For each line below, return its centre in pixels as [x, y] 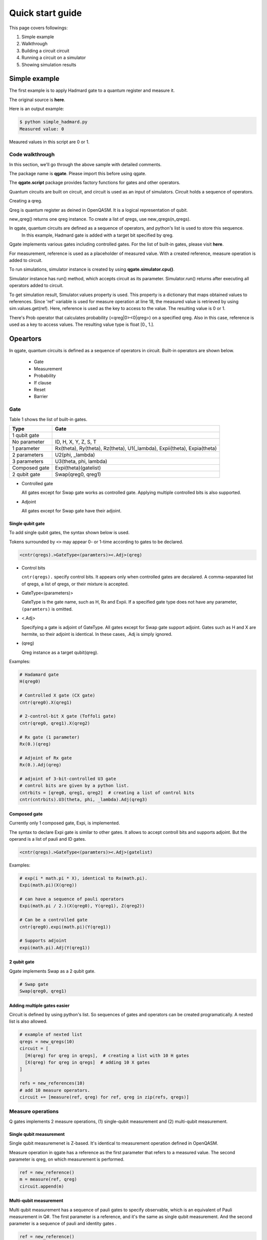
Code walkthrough [32, 155]
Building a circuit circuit [45, 51]
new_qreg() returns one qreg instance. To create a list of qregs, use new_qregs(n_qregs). [100, 219]
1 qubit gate [26, 435]
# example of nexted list [51, 1035]
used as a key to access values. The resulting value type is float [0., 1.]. [82, 324]
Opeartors [25, 339]
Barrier [41, 396]
